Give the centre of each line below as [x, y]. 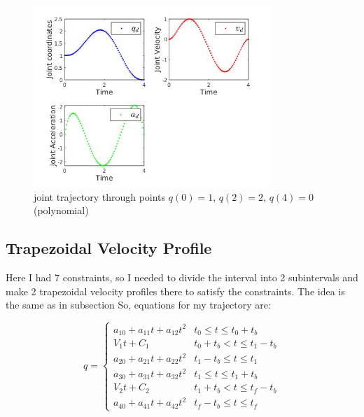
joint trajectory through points [100, 196]
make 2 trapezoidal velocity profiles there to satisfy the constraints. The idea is [175, 291]
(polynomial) [61, 210]
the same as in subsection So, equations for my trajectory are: [138, 305]
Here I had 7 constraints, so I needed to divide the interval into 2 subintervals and [182, 277]
